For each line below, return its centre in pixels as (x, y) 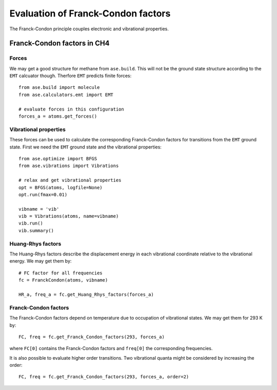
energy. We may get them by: (41, 261)
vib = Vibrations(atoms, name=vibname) (69, 216)
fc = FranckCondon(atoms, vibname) (63, 280)
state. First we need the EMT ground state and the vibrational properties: (85, 147)
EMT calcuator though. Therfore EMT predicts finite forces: (71, 76)
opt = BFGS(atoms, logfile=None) (61, 187)
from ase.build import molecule (59, 88)
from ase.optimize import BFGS (58, 159)
